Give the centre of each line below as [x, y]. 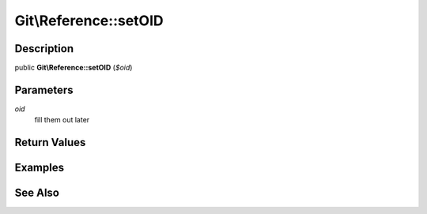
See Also [37, 193]
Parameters [44, 90]
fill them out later [62, 120]
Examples [40, 168]
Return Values [50, 143]
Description [44, 49]
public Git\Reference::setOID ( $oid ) [74, 68]
